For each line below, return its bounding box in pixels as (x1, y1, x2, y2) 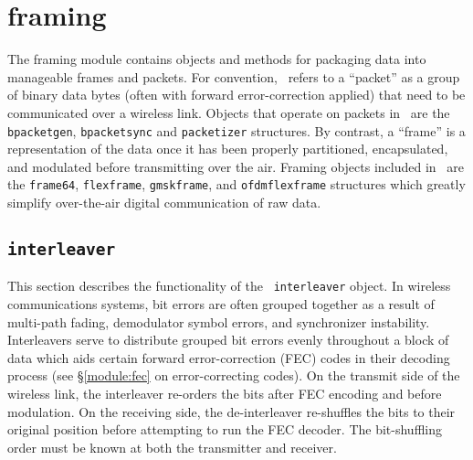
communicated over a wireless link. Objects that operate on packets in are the (7, 102, 450, 122)
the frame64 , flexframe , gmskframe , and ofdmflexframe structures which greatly (7, 175, 466, 194)
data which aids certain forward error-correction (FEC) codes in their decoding (7, 348, 450, 367)
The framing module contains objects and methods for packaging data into (7, 49, 426, 69)
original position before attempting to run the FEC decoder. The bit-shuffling (7, 420, 442, 439)
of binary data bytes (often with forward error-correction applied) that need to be (7, 85, 466, 104)
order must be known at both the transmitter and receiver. (7, 437, 337, 456)
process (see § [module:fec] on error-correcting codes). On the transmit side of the (7, 366, 460, 385)
